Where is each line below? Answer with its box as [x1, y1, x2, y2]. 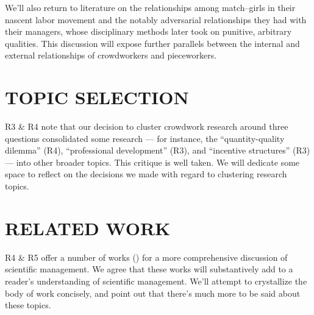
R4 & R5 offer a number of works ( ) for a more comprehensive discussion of [5, 250, 288, 263]
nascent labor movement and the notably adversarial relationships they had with [5, 13, 307, 26]
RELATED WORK [5, 215, 171, 240]
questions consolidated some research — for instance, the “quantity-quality [5, 132, 285, 144]
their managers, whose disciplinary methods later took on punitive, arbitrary [5, 25, 292, 38]
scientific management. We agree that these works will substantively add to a [5, 263, 293, 275]
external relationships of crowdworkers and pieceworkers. [5, 49, 217, 62]
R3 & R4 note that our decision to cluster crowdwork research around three [5, 120, 288, 133]
